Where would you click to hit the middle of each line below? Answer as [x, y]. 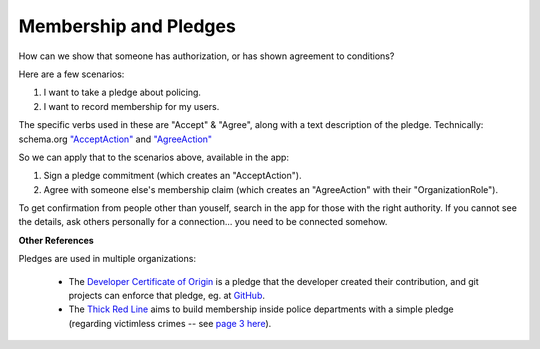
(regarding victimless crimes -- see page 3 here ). [170, 323]
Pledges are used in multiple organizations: [107, 259]
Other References [56, 240]
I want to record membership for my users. [131, 106]
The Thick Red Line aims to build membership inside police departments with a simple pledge [261, 309]
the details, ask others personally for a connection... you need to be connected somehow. [203, 222]
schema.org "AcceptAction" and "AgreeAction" [115, 139]
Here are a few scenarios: [71, 74]
